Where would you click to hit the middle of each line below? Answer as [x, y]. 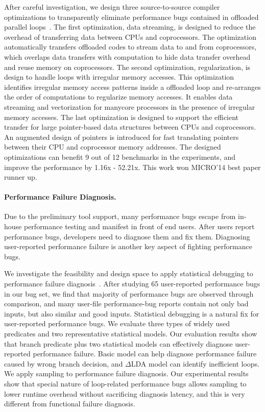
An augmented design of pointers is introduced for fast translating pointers [122, 137]
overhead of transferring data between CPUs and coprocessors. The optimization [130, 37]
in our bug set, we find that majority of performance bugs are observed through [129, 293]
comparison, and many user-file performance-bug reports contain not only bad [126, 304]
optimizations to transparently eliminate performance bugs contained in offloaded [131, 17]
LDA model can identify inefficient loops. [195, 363]
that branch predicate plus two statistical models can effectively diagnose [118, 343]
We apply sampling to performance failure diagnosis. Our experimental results [126, 373]
